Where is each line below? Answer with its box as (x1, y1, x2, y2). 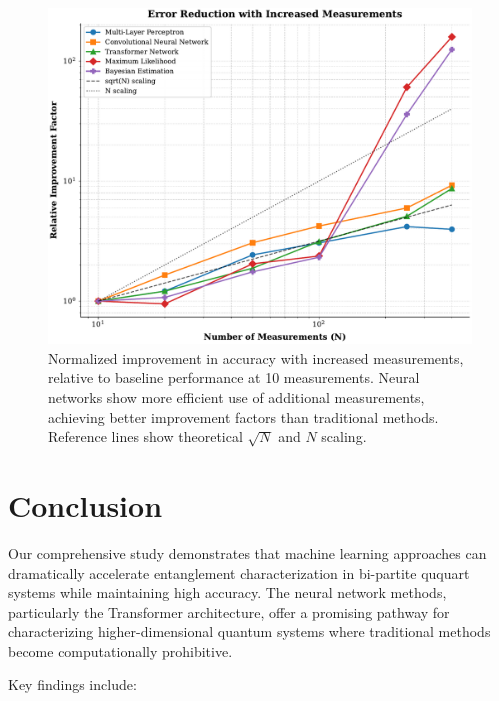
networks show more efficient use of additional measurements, (48, 387, 425, 407)
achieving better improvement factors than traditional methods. (48, 406, 439, 427)
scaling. (321, 426, 367, 447)
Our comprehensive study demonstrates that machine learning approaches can (8, 542, 487, 563)
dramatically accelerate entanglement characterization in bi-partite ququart (8, 562, 470, 583)
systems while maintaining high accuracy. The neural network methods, (8, 582, 447, 603)
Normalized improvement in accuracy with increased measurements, (48, 347, 464, 368)
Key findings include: (8, 674, 137, 695)
